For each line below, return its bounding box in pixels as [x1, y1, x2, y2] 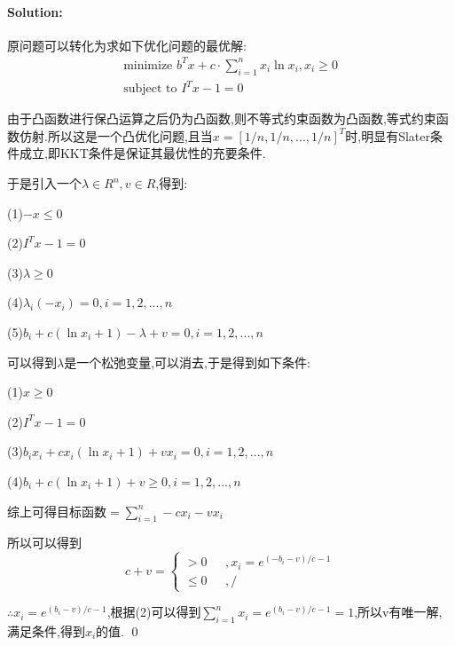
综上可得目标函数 [7, 501, 106, 520]
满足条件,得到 [7, 621, 85, 640]
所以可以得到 [7, 533, 82, 552]
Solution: [7, 2, 63, 20]
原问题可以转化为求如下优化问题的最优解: [7, 35, 247, 54]
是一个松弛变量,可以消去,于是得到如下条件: [64, 352, 310, 371]
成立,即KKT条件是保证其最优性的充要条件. [19, 144, 266, 162]
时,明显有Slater [345, 126, 430, 145]
